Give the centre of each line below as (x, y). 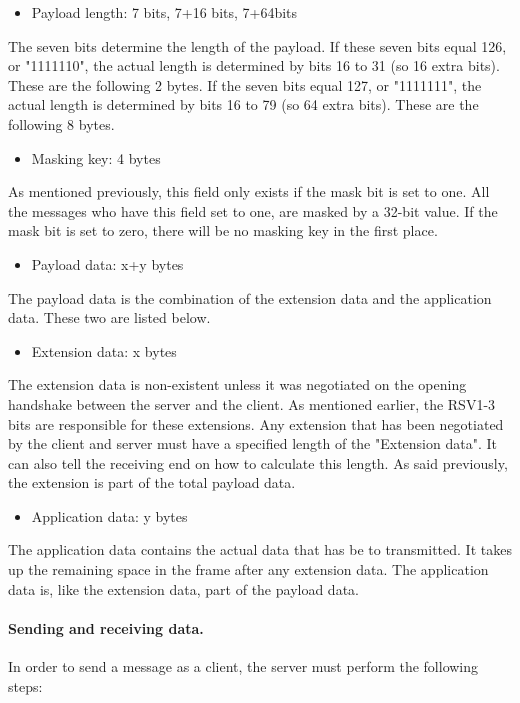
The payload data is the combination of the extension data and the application (250, 297)
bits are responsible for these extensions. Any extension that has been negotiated (256, 423)
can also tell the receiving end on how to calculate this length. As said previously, (258, 462)
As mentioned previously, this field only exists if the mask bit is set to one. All (249, 191)
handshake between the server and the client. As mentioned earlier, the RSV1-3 (252, 403)
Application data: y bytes (109, 515)
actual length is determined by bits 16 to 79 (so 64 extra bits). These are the (243, 104)
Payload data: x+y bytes (107, 263)
